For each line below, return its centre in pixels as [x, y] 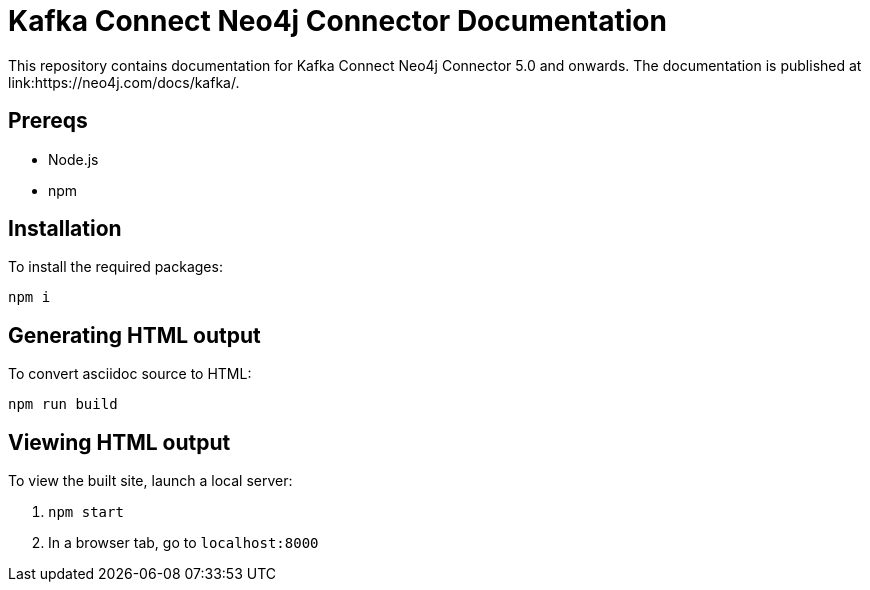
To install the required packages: [115, 267]
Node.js [73, 159]
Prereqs [48, 121]
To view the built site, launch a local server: [150, 481]
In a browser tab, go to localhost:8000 [183, 543]
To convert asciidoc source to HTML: [130, 374]
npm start [86, 512]
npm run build [63, 404]
